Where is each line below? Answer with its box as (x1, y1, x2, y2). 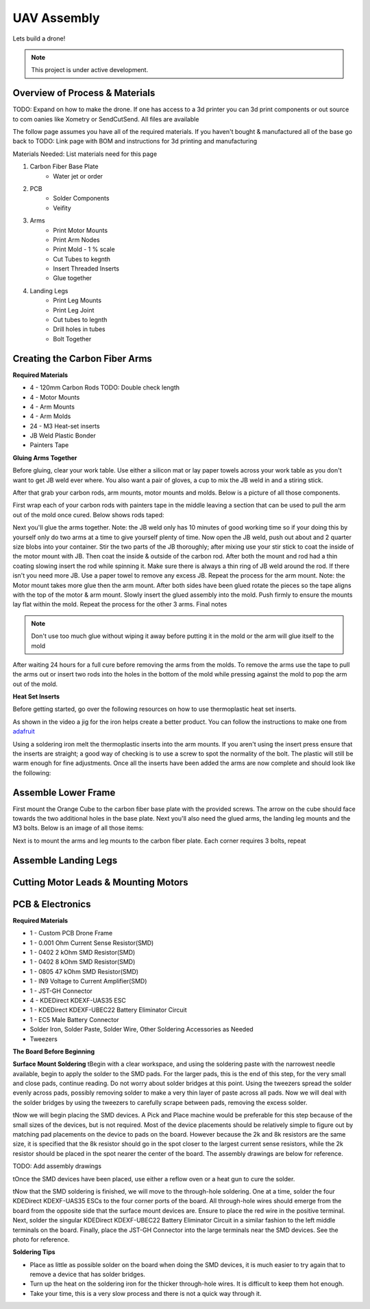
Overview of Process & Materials (12, 87, 156, 99)
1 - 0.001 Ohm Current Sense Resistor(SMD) (29, 938, 154, 947)
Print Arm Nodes (53, 236, 100, 244)
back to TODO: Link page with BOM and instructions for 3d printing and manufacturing (12, 137, 257, 146)
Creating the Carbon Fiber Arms (12, 352, 152, 364)
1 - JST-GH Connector (29, 986, 92, 995)
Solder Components (53, 194, 110, 203)
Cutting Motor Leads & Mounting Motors (12, 876, 188, 888)
